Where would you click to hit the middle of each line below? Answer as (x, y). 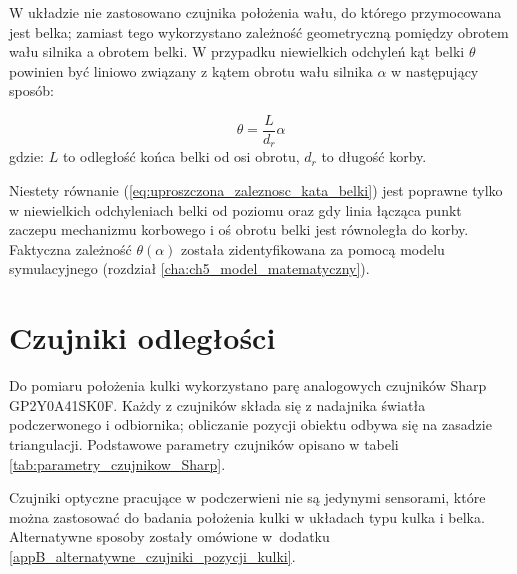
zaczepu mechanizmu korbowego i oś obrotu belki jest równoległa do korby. (239, 229)
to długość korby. (374, 156)
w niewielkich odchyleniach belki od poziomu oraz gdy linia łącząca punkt (235, 209)
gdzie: (26, 156)
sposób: (31, 90)
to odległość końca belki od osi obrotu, (181, 156)
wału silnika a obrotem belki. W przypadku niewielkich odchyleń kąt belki (237, 51)
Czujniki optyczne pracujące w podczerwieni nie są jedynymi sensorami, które (247, 497)
